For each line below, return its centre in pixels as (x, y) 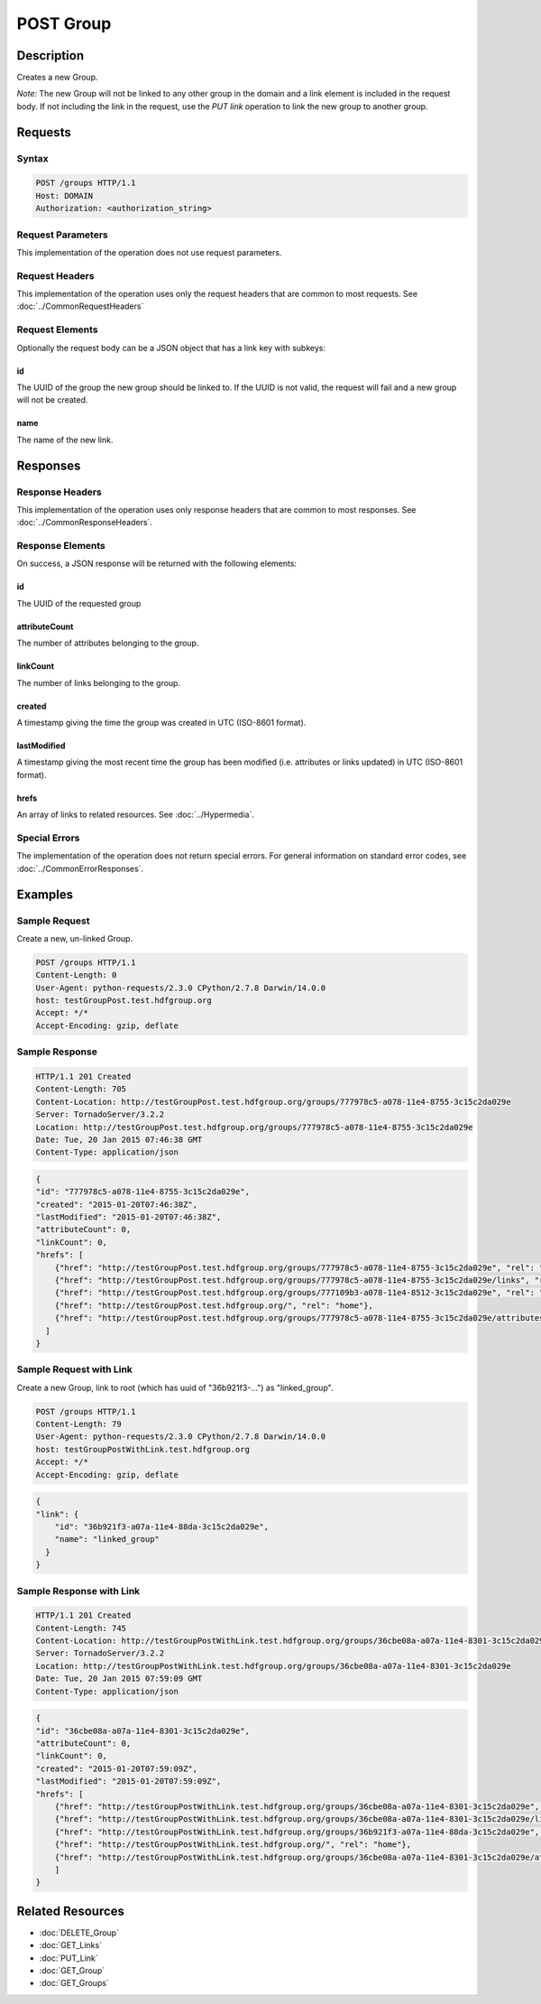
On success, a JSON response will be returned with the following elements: (157, 563)
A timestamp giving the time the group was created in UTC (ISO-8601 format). (161, 723)
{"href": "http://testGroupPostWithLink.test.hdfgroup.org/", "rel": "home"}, (233, 1845)
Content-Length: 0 (76, 975)
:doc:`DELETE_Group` (79, 1933)
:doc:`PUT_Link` (69, 1958)
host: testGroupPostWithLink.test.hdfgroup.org (142, 1449)
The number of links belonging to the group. (98, 682)
